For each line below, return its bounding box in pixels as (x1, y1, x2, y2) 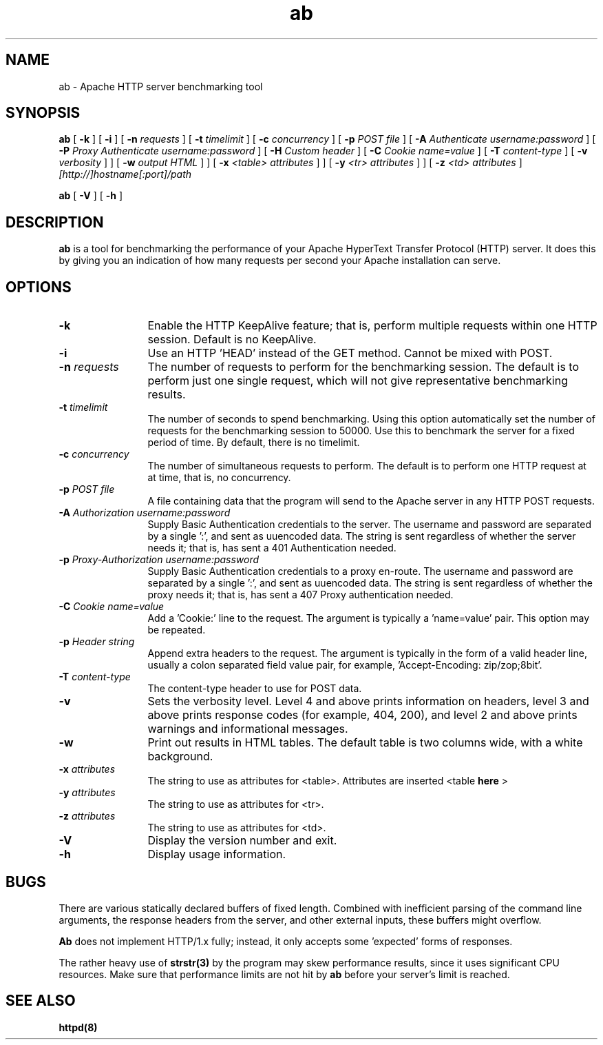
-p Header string (59, 636, 135, 648)
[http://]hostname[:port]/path (59, 168, 192, 181)
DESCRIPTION (6, 213, 104, 231)
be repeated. (147, 624, 206, 636)
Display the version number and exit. (147, 833, 337, 848)
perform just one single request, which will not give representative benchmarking (147, 374, 568, 388)
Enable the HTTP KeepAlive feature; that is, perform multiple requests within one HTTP (147, 318, 597, 333)
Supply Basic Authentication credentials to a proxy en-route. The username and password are (147, 565, 573, 578)
